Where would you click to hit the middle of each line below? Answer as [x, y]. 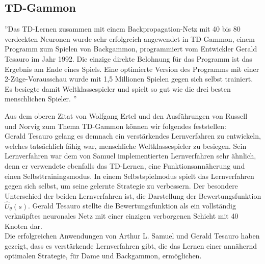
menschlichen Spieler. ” [41, 99]
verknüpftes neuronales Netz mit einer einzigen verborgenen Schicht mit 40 [122, 216]
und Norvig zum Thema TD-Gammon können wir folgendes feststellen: [115, 126]
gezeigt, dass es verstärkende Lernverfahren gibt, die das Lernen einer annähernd [131, 245]
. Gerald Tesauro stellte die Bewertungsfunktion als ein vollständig [132, 206]
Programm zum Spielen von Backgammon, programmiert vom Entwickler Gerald [131, 49]
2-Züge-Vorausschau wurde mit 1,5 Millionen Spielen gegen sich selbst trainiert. [129, 79]
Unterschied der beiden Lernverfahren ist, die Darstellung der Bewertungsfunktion [133, 195]
